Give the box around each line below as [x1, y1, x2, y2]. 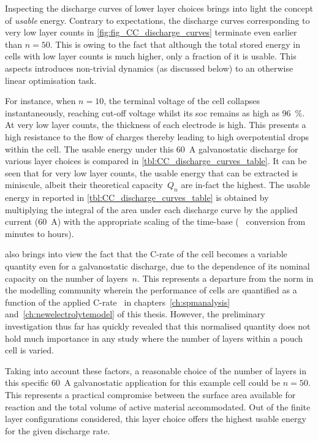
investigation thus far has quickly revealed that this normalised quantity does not [5, 320, 311, 333]
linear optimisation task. [5, 73, 97, 86]
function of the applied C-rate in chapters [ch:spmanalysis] [5, 295, 230, 308]
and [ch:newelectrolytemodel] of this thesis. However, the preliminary [5, 307, 265, 320]
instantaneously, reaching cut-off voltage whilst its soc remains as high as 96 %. [5, 106, 305, 119]
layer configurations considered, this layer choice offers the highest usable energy [5, 412, 306, 425]
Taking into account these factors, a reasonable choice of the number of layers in [5, 364, 306, 377]
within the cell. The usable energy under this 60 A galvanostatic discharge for [5, 142, 298, 155]
